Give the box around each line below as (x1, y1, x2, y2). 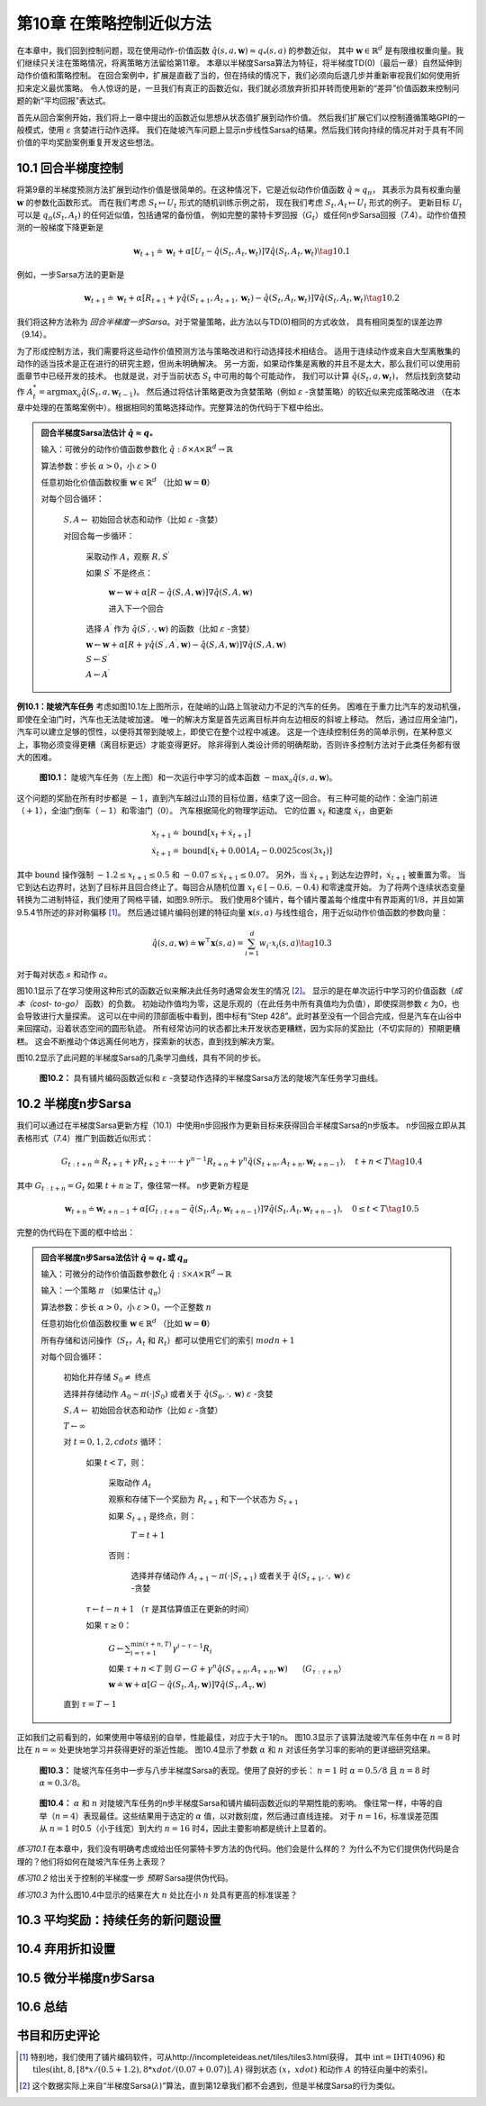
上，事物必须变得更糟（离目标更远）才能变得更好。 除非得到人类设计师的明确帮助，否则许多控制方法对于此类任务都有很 (16, 739, 461, 749)
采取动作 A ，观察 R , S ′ (85, 549, 170, 562)
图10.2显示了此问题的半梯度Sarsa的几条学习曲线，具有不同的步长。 (16, 1052, 266, 1063)
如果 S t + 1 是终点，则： (108, 1510, 197, 1523)
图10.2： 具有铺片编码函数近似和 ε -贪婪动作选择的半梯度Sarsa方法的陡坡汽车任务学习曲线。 (39, 1073, 383, 1084)
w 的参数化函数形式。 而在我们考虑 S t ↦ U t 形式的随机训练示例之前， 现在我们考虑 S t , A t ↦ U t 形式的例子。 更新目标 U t (16, 196, 463, 210)
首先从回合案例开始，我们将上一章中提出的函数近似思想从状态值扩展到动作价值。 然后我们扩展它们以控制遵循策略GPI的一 (16, 112, 466, 123)
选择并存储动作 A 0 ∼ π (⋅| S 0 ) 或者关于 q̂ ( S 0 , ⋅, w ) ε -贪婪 (63, 1388, 274, 1401)
